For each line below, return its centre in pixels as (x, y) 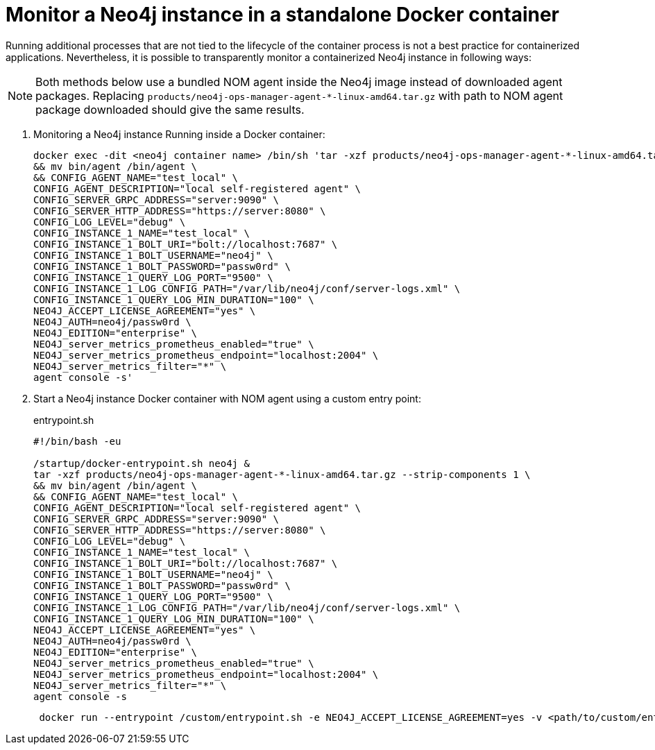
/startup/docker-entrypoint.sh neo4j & (142, 463)
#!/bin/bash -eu (77, 441)
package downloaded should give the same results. (170, 109)
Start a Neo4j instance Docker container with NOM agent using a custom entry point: (227, 398)
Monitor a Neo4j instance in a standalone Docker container (282, 15)
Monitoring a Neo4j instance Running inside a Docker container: (179, 134)
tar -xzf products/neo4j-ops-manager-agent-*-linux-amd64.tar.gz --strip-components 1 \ (282, 474)
